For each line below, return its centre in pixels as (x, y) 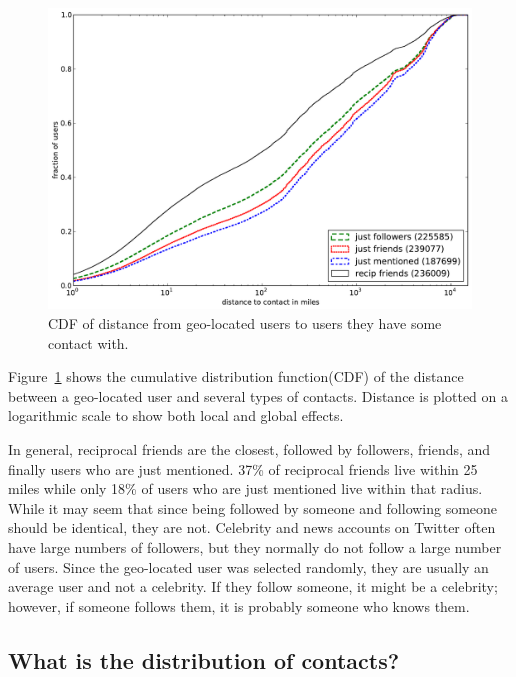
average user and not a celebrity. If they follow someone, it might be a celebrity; (253, 586)
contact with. (88, 342)
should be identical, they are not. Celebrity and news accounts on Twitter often (252, 527)
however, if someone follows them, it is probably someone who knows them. (239, 605)
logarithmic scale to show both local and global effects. (176, 415)
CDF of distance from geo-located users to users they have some (245, 323)
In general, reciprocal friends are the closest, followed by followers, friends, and (249, 449)
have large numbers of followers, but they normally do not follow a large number (255, 546)
